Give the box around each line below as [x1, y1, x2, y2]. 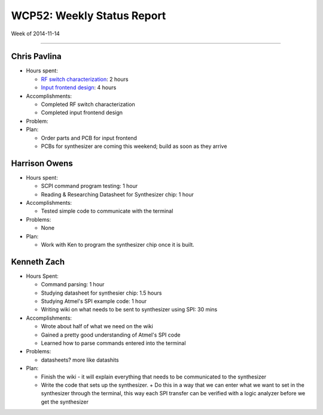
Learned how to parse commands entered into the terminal [41, 340, 186, 347]
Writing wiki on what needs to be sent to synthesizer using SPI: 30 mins [41, 306, 218, 313]
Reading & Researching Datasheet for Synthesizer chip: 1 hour [41, 190, 194, 198]
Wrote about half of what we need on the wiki [41, 323, 154, 330]
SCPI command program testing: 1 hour [41, 183, 138, 190]
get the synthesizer [41, 398, 89, 405]
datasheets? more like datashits [41, 356, 119, 363]
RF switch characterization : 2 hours [41, 75, 129, 83]
